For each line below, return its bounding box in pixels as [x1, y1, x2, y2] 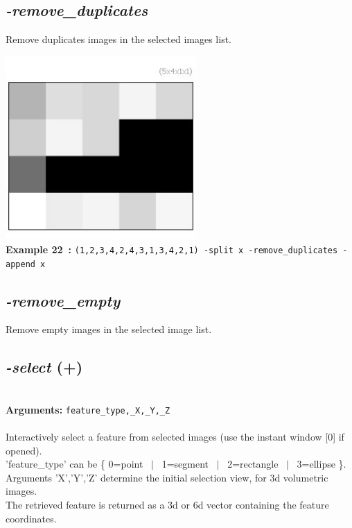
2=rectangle [227, 457, 279, 471]
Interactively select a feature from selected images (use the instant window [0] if [6, 429, 344, 444]
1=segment [161, 457, 209, 471]
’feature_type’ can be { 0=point [6, 457, 143, 471]
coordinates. [6, 511, 57, 525]
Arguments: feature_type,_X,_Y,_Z [6, 402, 170, 416]
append [6, 259, 35, 269]
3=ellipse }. [297, 457, 346, 471]
